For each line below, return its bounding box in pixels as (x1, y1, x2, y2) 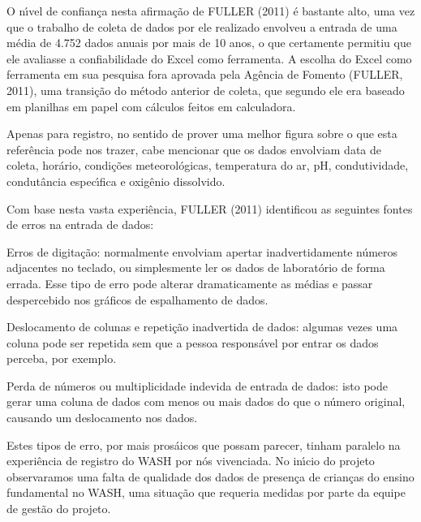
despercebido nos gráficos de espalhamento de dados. (6, 291, 268, 308)
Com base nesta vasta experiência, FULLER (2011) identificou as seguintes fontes (6, 200, 413, 217)
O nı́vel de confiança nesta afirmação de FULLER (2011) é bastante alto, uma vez (6, 2, 415, 19)
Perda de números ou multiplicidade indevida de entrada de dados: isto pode (6, 377, 388, 394)
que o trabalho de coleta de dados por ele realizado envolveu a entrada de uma (6, 18, 397, 35)
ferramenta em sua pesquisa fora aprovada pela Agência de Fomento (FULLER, (6, 66, 403, 83)
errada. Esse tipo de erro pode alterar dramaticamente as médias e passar (6, 274, 373, 291)
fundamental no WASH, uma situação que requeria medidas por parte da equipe (6, 484, 406, 501)
